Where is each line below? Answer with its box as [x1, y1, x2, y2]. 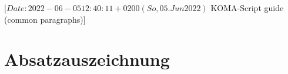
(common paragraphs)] [4, 13, 86, 25]
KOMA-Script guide [210, 2, 284, 13]
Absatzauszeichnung [4, 47, 170, 71]
